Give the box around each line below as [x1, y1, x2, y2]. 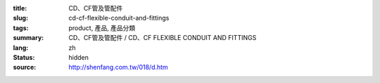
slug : [13, 14, 28, 23]
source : [13, 63, 37, 72]
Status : [13, 53, 35, 61]
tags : [13, 23, 29, 32]
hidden [68, 53, 89, 61]
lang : [13, 43, 29, 52]
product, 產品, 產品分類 [68, 23, 136, 32]
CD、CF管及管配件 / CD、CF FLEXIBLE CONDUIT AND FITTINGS [68, 34, 257, 42]
